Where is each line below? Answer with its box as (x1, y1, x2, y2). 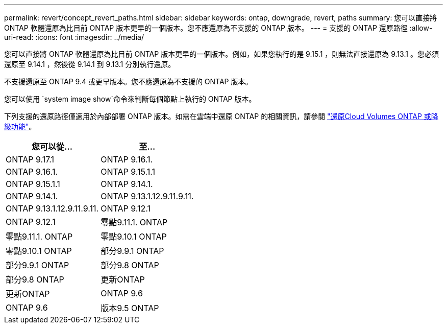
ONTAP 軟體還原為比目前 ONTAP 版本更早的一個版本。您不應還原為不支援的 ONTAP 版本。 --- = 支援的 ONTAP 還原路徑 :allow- (4, 24, 433, 32)
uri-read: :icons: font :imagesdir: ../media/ (4, 33, 144, 41)
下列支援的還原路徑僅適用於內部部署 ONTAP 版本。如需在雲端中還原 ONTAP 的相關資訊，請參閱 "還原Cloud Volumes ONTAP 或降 (4, 112, 438, 121)
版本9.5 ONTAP (101, 303, 159, 313)
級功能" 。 (4, 122, 36, 131)
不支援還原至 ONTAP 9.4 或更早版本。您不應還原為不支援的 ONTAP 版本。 (4, 77, 253, 86)
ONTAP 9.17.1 (6, 154, 55, 165)
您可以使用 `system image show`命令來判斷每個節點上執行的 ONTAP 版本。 (4, 95, 256, 103)
